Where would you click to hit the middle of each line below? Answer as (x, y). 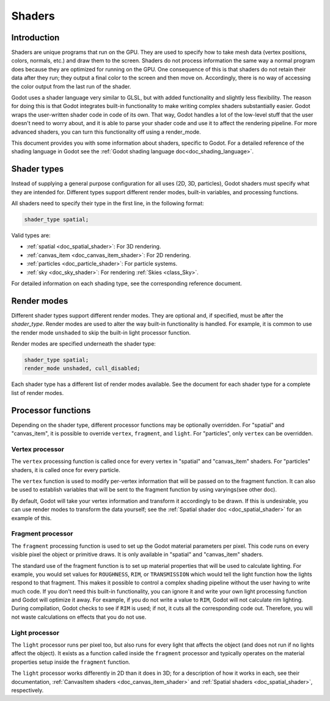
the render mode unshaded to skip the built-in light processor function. (101, 332)
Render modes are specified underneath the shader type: (83, 344)
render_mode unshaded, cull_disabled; (82, 369)
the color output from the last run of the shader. (71, 86)
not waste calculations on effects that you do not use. (79, 617)
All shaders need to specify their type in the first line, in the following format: (108, 203)
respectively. (28, 690)
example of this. (31, 518)
